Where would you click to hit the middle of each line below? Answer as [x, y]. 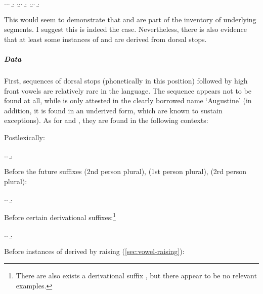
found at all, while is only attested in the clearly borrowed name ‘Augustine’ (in [128, 100]
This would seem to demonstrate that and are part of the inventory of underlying [130, 19]
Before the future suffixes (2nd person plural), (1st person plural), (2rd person [125, 171]
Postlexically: [25, 137]
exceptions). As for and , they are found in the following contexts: [106, 120]
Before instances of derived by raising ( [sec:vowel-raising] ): [94, 251]
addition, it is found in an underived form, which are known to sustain [113, 110]
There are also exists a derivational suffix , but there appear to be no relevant [136, 276]
